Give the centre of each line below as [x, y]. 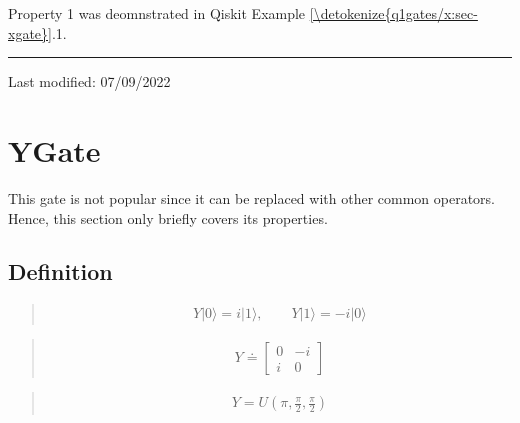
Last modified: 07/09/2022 [89, 81]
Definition [60, 271]
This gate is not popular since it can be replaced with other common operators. [251, 197]
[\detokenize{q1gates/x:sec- [393, 13]
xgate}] [30, 32]
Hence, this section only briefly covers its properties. [168, 217]
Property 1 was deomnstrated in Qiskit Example [157, 13]
